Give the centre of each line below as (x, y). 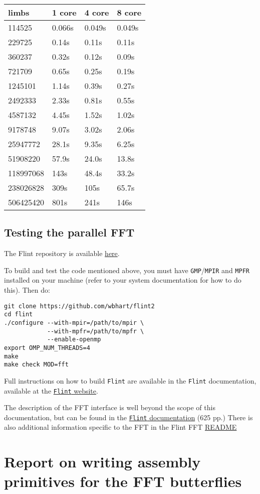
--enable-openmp (74, 340)
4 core (97, 12)
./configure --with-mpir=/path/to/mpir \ (74, 323)
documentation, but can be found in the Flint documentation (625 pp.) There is (128, 417)
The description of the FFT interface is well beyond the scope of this (110, 407)
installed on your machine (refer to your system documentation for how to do (123, 280)
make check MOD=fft (36, 365)
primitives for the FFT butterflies (123, 481)
